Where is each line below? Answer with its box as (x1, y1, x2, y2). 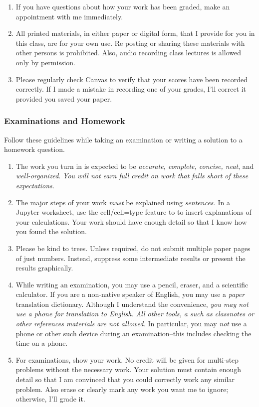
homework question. (4, 144, 65, 154)
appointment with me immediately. (15, 11, 123, 21)
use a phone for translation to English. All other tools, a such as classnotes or (15, 308, 255, 319)
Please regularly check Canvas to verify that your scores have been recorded (15, 74, 248, 84)
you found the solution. (15, 226, 87, 237)
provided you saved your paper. (15, 93, 112, 104)
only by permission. (15, 57, 76, 67)
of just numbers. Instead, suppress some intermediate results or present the (15, 253, 246, 263)
